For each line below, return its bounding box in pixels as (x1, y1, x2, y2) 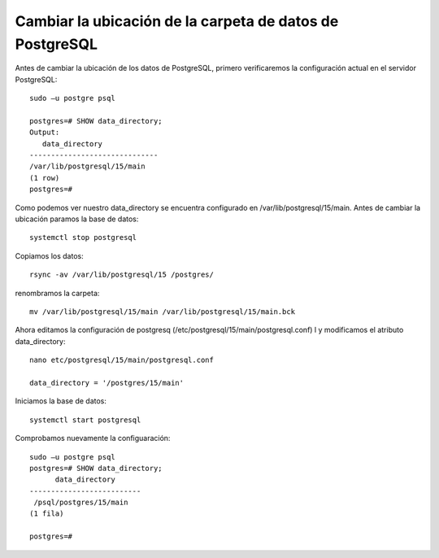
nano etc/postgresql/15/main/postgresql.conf (29, 355, 215, 365)
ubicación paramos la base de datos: (15, 214, 139, 224)
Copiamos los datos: (15, 251, 85, 260)
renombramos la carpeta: (15, 288, 100, 298)
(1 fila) (29, 509, 64, 518)
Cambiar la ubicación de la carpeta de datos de (15, 12, 339, 30)
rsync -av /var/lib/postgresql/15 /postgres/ (29, 270, 215, 280)
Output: (29, 128, 60, 137)
